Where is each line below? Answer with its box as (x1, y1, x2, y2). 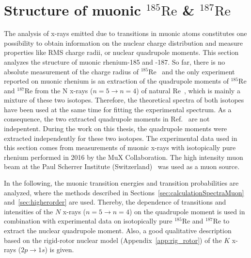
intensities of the (4, 206, 53, 216)
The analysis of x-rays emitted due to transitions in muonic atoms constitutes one (4, 28, 247, 38)
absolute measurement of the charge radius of (4, 66, 139, 76)
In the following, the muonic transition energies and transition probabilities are (4, 178, 239, 188)
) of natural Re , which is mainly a (136, 85, 240, 95)
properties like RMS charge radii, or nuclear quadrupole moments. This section (4, 47, 239, 57)
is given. (49, 244, 74, 255)
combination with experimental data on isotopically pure (4, 216, 173, 226)
